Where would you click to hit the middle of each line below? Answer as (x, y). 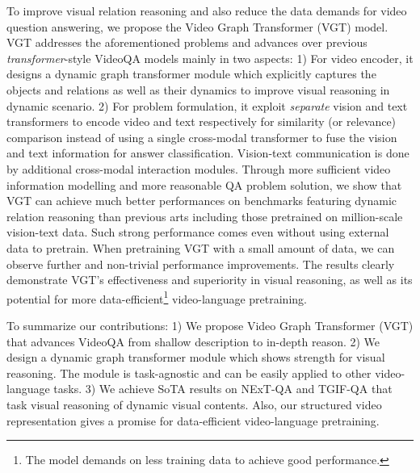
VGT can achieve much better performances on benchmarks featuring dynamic (202, 201)
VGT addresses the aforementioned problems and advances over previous (187, 42)
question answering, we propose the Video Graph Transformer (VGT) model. (197, 26)
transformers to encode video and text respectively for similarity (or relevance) (202, 121)
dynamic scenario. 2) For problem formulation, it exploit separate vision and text (207, 105)
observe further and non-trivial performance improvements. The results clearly (201, 264)
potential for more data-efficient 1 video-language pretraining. (157, 297)
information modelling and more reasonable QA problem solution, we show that (204, 184)
